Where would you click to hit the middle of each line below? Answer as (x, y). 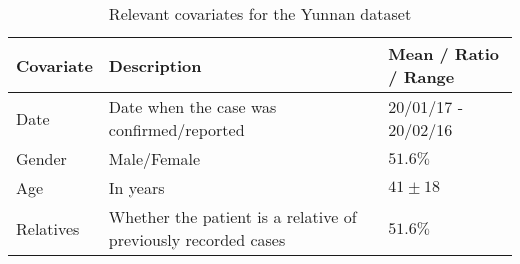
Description (155, 65)
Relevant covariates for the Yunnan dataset (260, 13)
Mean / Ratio (444, 53)
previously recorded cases (197, 239)
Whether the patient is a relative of (232, 216)
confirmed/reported (176, 129)
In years (136, 187)
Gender (41, 158)
